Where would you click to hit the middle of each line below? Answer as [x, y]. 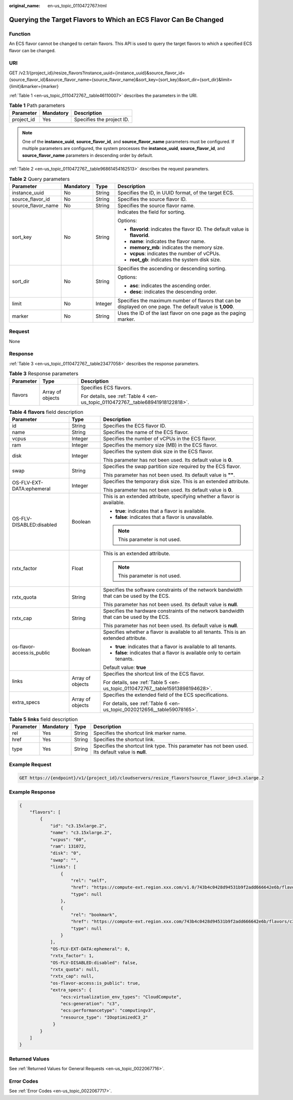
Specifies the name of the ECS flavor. [146, 432]
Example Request [30, 764]
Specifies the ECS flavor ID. [135, 426]
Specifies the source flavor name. [156, 205]
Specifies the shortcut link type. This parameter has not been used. [171, 746]
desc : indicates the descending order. [173, 292]
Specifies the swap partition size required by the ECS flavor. [172, 466]
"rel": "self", [89, 880]
